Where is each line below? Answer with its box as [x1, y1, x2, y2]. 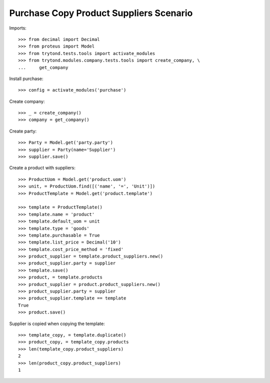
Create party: [9, 128, 37, 134]
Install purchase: [9, 75, 43, 81]
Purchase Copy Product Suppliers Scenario [9, 7, 193, 18]
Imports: [9, 25, 27, 31]
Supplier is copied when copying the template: [9, 320, 105, 326]
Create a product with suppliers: [9, 165, 76, 171]
